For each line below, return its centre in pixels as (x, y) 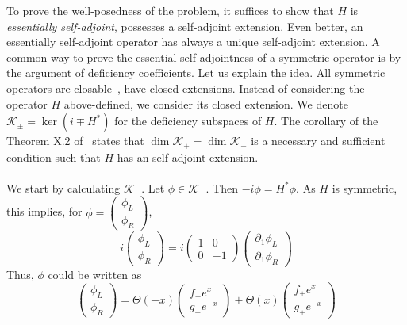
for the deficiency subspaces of (188, 121)
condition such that (54, 157)
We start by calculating (63, 187)
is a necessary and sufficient (318, 141)
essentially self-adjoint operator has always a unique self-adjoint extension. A (193, 42)
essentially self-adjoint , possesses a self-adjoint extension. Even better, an (185, 26)
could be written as (95, 274)
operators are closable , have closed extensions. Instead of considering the (186, 88)
